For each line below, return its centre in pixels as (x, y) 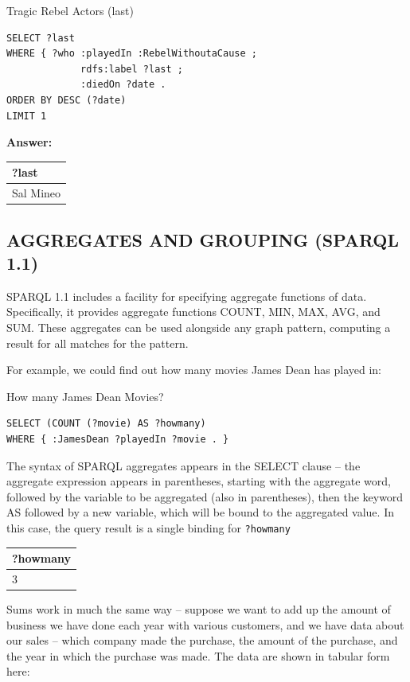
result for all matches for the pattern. (98, 343)
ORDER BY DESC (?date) (66, 100)
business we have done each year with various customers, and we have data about (205, 624)
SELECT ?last (41, 38)
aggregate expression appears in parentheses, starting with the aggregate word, (199, 481)
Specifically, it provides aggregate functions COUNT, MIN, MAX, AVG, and (193, 312)
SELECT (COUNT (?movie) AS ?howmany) (106, 424)
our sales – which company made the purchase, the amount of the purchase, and (202, 640)
